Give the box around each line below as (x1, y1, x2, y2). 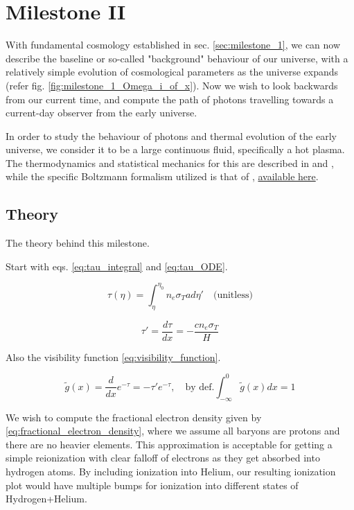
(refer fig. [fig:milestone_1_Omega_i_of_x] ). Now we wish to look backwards (6, 78, 338, 92)
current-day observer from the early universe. (6, 105, 197, 120)
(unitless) (213, 290, 253, 300)
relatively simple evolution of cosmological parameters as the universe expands (6, 64, 339, 79)
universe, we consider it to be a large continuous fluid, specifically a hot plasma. (6, 142, 345, 157)
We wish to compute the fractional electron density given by (6, 410, 262, 424)
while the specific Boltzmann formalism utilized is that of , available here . (6, 169, 319, 184)
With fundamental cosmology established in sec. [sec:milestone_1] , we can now (6, 37, 341, 52)
